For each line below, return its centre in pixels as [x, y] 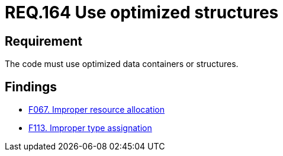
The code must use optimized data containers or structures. [122, 64]
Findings [31, 87]
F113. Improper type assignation [90, 128]
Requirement [44, 41]
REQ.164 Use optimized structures [142, 12]
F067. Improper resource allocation [97, 110]
